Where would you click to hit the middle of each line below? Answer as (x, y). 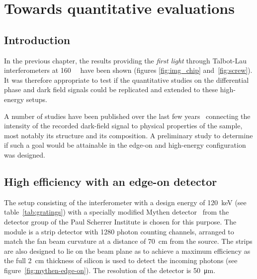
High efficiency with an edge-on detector (111, 181)
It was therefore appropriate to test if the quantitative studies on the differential (127, 80)
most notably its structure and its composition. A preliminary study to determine (128, 135)
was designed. (25, 154)
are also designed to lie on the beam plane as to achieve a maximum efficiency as (127, 251)
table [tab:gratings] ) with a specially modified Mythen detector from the (117, 212)
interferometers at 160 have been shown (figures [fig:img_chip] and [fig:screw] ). (128, 70)
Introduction (37, 39)
